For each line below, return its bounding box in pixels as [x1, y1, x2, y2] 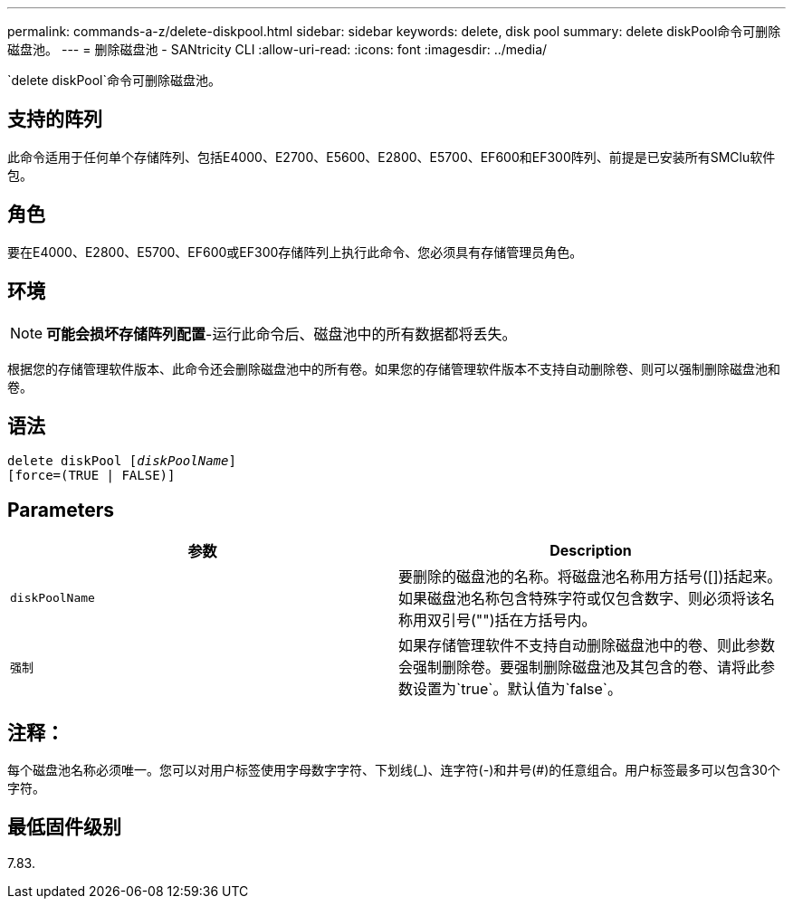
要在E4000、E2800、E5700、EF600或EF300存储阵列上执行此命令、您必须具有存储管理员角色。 [7, 243, 583, 260]
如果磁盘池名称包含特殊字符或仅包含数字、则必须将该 [398, 589, 761, 608]
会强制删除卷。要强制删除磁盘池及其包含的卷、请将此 [398, 658, 761, 677]
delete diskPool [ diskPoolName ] [7, 453, 236, 469]
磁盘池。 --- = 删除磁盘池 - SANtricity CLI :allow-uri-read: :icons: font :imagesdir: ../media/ [7, 42, 548, 57]
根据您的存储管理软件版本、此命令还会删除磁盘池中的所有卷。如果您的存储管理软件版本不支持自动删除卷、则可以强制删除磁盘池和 [7, 360, 780, 377]
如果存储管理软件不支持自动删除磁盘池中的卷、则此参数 [398, 636, 776, 655]
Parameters [7, 498, 114, 521]
